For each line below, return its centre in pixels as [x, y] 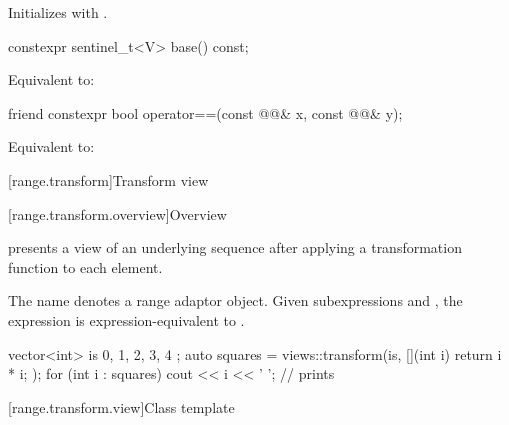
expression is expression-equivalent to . [126, 319]
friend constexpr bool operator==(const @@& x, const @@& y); [205, 112]
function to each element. [85, 266]
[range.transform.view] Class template [121, 406]
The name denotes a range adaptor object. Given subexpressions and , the [235, 300]
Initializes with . [58, 12]
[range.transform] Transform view [108, 179]
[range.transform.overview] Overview [117, 213]
